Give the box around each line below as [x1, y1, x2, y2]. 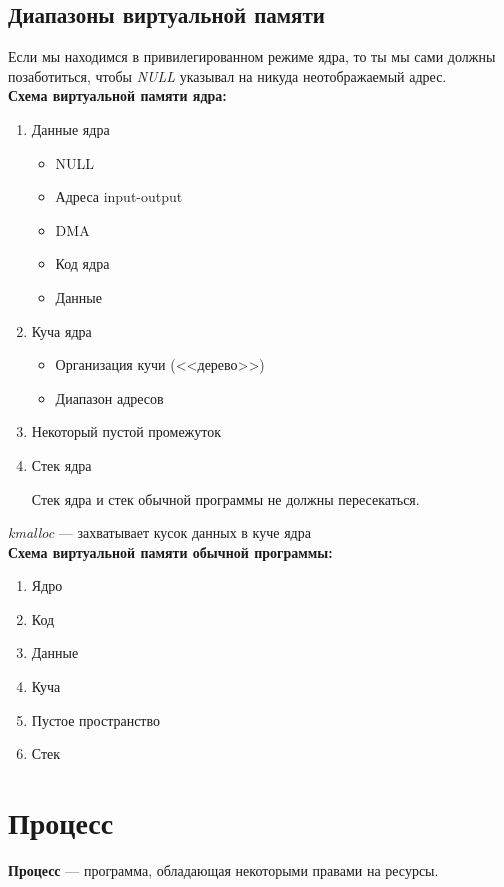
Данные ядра [31, 118, 110, 139]
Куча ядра [31, 320, 92, 341]
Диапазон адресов [55, 387, 164, 408]
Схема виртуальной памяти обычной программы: [8, 541, 333, 562]
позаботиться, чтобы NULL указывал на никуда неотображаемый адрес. [8, 65, 447, 86]
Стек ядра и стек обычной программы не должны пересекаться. [31, 488, 420, 509]
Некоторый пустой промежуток [31, 421, 222, 442]
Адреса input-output [55, 186, 183, 207]
